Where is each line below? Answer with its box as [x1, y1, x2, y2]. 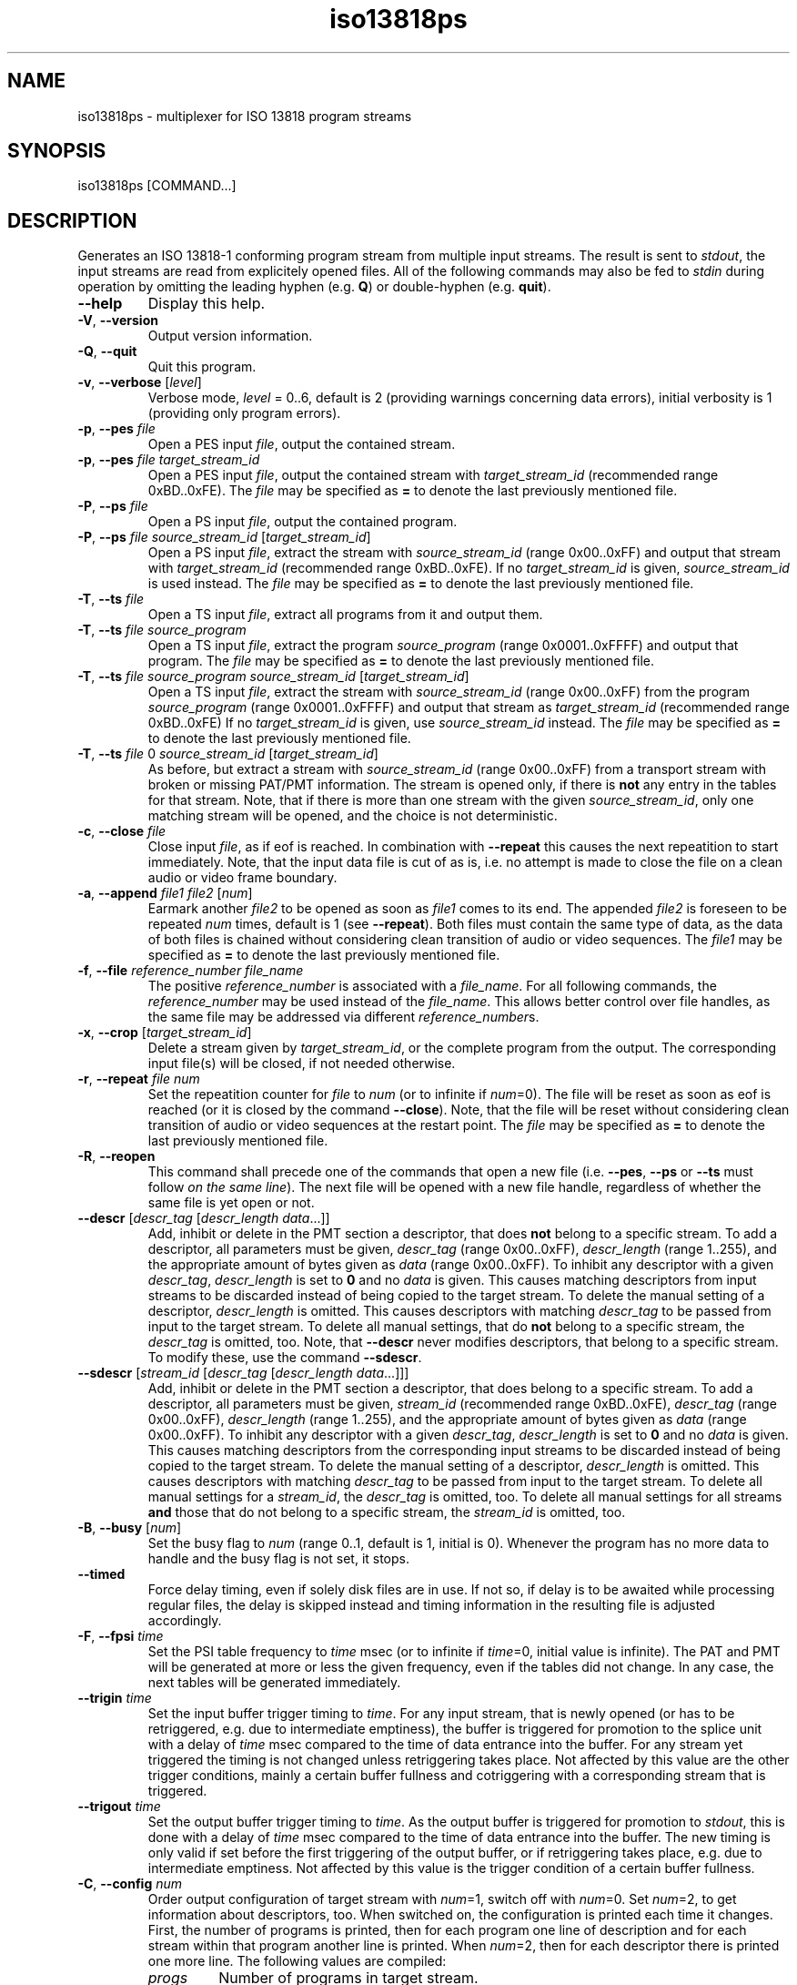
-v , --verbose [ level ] [77, 374, 202, 391]
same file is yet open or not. [147, 1195, 315, 1211]
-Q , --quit [77, 343, 137, 360]
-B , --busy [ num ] [77, 1520, 182, 1536]
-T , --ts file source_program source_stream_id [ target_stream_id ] [77, 668, 469, 685]
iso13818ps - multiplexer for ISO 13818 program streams [77, 107, 412, 124]
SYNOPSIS [7, 139, 106, 163]
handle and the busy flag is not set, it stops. [147, 1551, 410, 1567]
